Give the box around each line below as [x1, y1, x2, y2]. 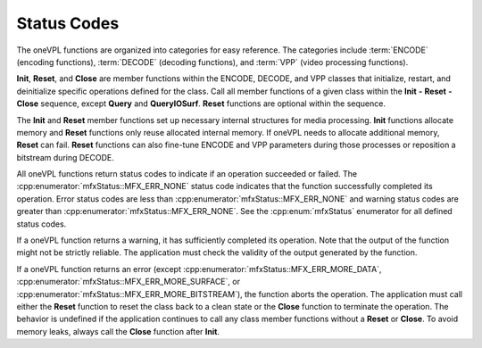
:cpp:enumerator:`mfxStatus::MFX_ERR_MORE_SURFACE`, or [16, 277, 241, 287]
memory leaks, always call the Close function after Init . [16, 326, 220, 336]
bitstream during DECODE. [16, 152, 115, 162]
